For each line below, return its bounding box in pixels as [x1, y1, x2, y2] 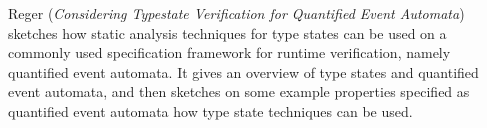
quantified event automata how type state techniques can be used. [8, 100, 413, 121]
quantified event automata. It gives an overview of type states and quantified [8, 61, 479, 82]
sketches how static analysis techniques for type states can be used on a [8, 22, 447, 43]
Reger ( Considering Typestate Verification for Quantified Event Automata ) [8, 3, 465, 23]
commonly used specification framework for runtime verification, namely [8, 42, 451, 63]
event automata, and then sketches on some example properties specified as [8, 81, 470, 102]
